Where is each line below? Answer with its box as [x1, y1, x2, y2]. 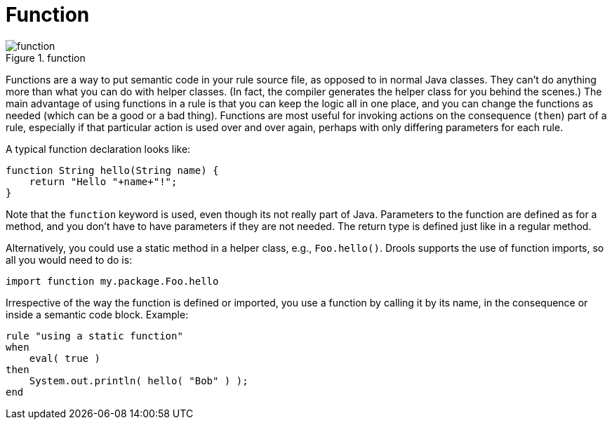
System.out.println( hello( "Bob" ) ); [29, 375, 248, 386]
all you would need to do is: [6, 253, 133, 266]
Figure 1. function [6, 51, 86, 64]
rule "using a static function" [6, 330, 183, 342]
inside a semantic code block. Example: [6, 308, 189, 321]
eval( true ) [29, 352, 100, 364]
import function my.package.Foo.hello [6, 275, 219, 287]
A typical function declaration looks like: [6, 142, 191, 155]
